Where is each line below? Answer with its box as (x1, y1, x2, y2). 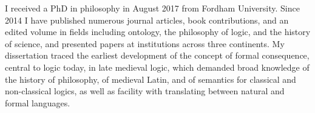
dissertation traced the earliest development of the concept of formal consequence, (5, 49, 310, 62)
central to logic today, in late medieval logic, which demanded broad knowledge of (5, 60, 310, 73)
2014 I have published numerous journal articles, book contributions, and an (5, 13, 289, 26)
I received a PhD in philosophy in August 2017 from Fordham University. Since (5, 2, 300, 14)
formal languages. (5, 96, 70, 109)
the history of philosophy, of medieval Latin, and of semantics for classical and (5, 73, 296, 85)
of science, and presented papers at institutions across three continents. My (5, 37, 285, 50)
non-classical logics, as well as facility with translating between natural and (5, 85, 285, 97)
